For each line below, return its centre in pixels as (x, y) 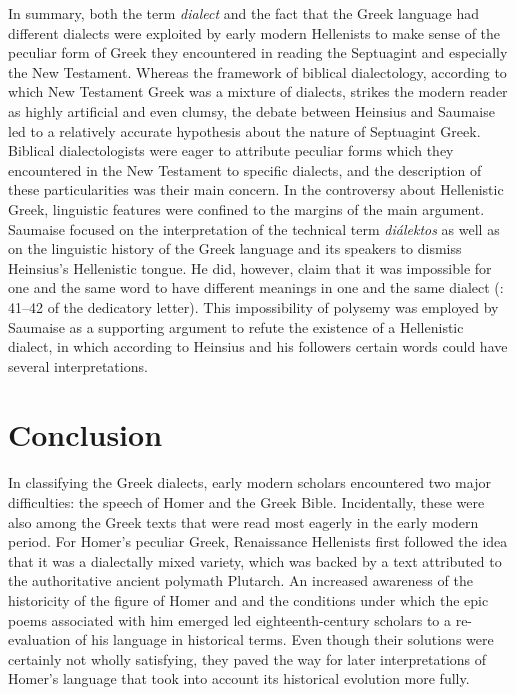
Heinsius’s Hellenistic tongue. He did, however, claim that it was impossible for (250, 267)
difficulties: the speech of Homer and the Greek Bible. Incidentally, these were (246, 502)
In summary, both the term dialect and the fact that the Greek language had (243, 13)
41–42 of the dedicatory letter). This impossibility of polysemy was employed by (253, 306)
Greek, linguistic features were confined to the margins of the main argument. (246, 208)
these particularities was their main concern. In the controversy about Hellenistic (256, 189)
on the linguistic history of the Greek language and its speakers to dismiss (235, 248)
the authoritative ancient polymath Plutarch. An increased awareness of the (240, 580)
